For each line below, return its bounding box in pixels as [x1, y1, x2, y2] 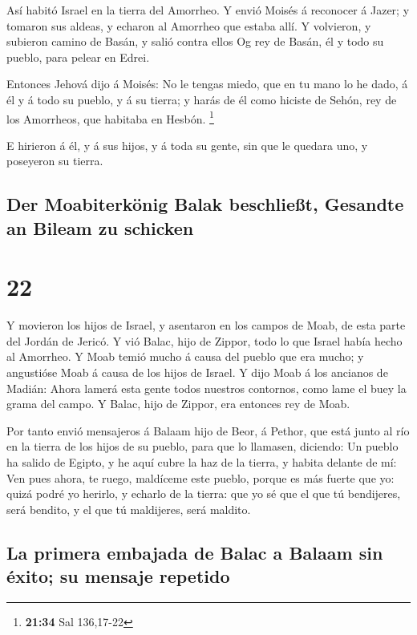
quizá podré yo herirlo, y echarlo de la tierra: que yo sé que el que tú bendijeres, [6, 485, 401, 502]
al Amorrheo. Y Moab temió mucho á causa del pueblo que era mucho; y [6, 348, 364, 365]
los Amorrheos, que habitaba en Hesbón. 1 [6, 107, 214, 127]
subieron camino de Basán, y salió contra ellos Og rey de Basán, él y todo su [6, 33, 384, 50]
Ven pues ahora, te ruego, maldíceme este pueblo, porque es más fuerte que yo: [6, 469, 395, 486]
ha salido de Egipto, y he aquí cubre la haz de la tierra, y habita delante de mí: [6, 454, 397, 471]
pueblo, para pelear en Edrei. [6, 48, 150, 65]
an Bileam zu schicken [6, 215, 194, 240]
